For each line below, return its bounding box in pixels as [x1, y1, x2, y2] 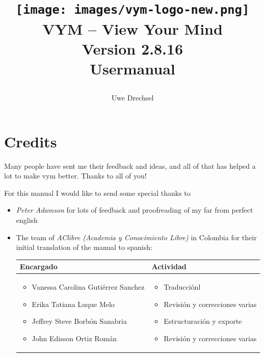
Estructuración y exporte [164, 316, 242, 326]
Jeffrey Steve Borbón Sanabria [32, 316, 127, 326]
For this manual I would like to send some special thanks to [4, 187, 191, 198]
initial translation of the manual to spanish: [16, 242, 152, 252]
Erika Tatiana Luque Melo [32, 298, 115, 309]
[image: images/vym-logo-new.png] [15, 3, 250, 17]
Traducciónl [164, 282, 201, 292]
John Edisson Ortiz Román [32, 333, 117, 343]
